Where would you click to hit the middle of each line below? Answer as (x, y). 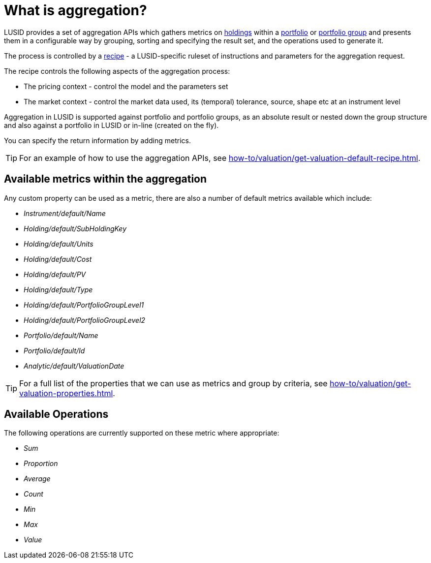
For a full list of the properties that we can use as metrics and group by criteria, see (173, 383)
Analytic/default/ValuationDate (74, 366)
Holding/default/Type (58, 289)
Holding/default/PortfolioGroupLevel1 (84, 305)
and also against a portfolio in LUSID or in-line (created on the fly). (111, 125)
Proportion (41, 464)
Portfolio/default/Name (61, 335)
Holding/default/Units (59, 244)
